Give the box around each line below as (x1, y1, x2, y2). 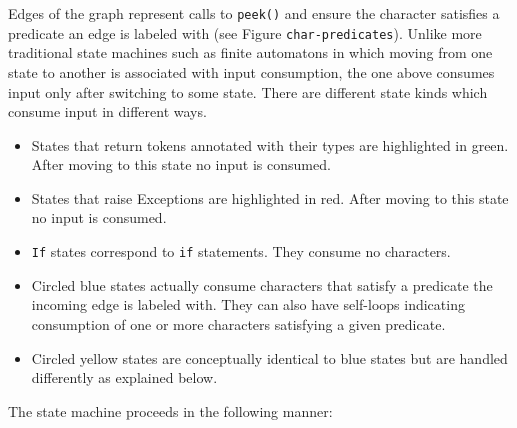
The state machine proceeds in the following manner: (8, 400, 333, 421)
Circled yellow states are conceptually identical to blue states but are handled (31, 347, 508, 368)
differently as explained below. (31, 367, 218, 388)
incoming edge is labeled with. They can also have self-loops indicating (31, 294, 465, 315)
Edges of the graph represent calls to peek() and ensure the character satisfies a (8, 3, 500, 23)
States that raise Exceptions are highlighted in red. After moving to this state (31, 187, 509, 208)
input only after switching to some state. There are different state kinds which (8, 81, 488, 102)
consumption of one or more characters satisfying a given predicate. (31, 313, 446, 334)
